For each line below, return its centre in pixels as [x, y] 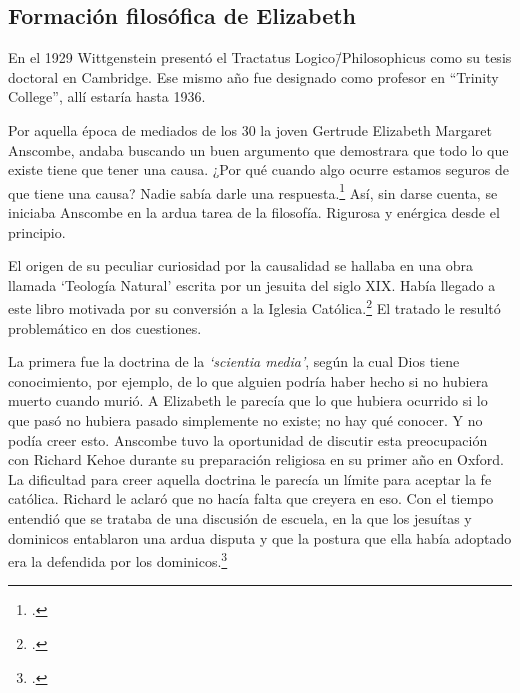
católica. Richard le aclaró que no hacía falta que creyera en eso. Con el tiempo [251, 498]
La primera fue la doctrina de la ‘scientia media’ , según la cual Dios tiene [234, 361]
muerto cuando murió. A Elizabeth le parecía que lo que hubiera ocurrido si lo [248, 400]
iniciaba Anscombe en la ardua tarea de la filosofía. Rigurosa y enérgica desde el [254, 212]
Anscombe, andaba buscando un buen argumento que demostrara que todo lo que [258, 149]
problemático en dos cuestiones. [105, 327]
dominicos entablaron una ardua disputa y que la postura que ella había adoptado [260, 537]
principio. [37, 231]
